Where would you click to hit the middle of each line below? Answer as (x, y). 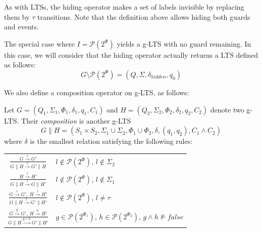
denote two (227, 109)
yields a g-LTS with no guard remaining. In (184, 43)
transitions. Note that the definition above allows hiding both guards (144, 16)
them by (17, 16)
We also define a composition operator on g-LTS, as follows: (97, 92)
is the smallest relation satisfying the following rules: (111, 141)
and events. (21, 27)
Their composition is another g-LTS (76, 120)
